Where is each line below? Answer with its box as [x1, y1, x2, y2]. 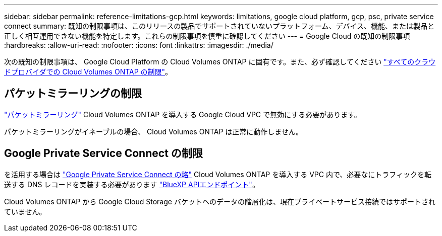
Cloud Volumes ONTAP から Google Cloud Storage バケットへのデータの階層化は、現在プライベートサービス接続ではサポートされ [4, 197, 435, 206]
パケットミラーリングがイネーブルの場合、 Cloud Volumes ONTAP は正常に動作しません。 [4, 127, 303, 136]
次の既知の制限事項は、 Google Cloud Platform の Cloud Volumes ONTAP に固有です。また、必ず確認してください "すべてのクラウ [4, 57, 436, 66]
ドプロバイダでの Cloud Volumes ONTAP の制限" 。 [4, 67, 173, 76]
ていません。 [4, 207, 46, 216]
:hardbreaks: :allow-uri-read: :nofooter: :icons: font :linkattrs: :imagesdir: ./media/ [4, 41, 273, 49]
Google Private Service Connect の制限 [4, 147, 203, 160]
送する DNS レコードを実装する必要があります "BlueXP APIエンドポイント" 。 [4, 180, 259, 189]
